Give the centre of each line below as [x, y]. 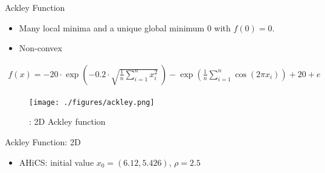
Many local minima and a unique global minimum [112, 27]
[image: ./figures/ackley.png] [92, 102]
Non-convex [40, 48]
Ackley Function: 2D [43, 142]
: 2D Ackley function [67, 121]
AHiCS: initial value [56, 162]
